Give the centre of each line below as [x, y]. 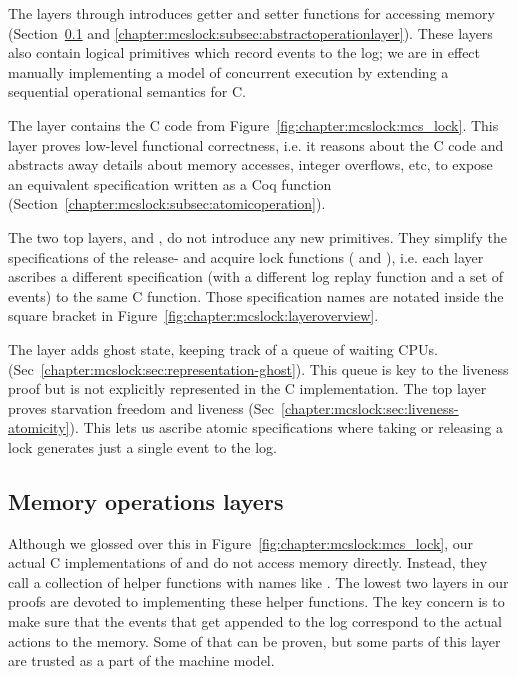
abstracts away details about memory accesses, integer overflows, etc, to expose [250, 164]
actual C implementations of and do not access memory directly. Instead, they [248, 562]
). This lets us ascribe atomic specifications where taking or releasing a [286, 427]
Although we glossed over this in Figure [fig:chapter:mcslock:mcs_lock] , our [241, 542]
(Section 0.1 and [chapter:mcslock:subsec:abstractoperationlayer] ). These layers [250, 32]
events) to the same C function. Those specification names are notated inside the [256, 295]
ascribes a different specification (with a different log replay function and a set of [256, 276]
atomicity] [39, 427]
